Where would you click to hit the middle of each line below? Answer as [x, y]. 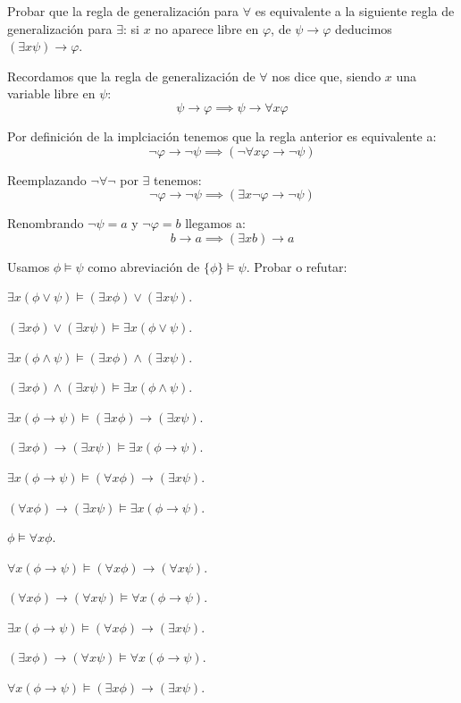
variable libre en [51, 93]
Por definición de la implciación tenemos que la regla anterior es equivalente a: [222, 136]
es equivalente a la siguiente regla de [355, 11]
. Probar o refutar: [297, 266]
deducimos [363, 28]
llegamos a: [215, 223]
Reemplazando [47, 179]
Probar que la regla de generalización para [123, 11]
